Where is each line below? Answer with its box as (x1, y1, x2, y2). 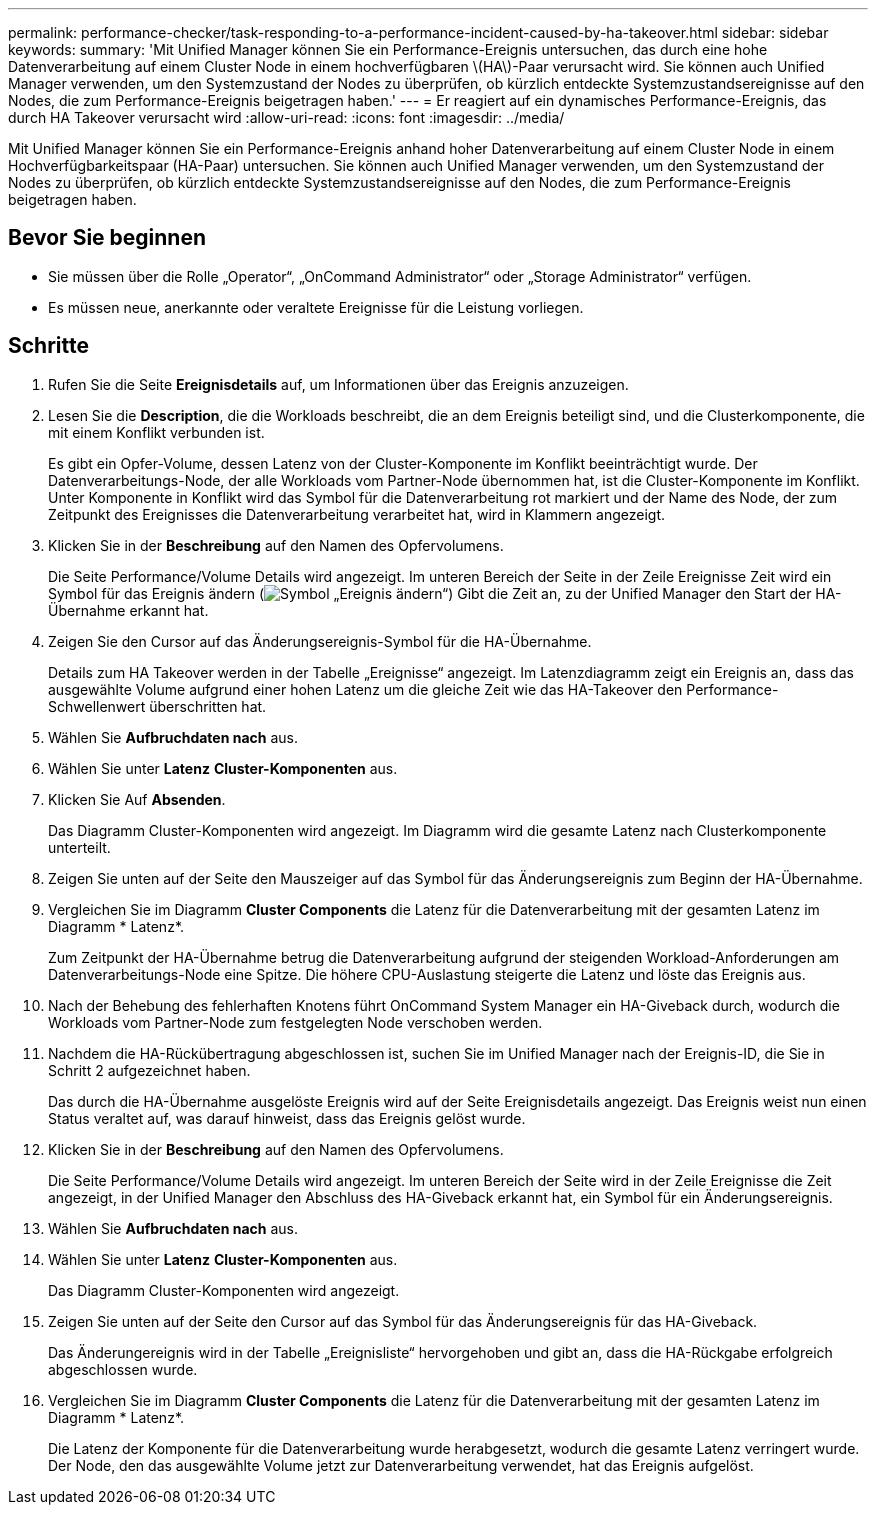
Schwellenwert (48, 697, 146, 715)
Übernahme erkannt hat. (48, 601, 209, 619)
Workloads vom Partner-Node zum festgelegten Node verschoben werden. (48, 1013, 543, 1031)
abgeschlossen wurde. (48, 1360, 198, 1378)
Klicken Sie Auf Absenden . (48, 790, 226, 808)
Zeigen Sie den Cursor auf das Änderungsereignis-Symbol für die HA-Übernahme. (48, 632, 592, 650)
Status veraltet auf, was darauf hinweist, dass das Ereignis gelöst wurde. (48, 1109, 526, 1127)
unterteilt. (48, 838, 111, 856)
